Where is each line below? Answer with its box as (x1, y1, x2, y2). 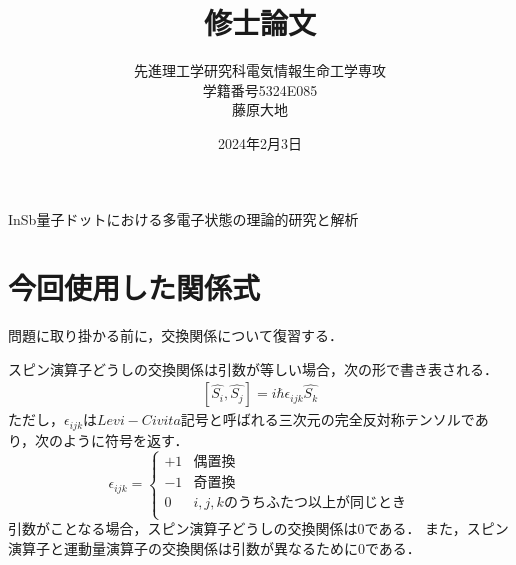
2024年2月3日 (218, 132, 302, 153)
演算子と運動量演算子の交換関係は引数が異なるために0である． (8, 537, 421, 558)
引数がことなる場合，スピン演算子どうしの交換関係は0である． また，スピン (8, 518, 509, 539)
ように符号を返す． (63, 429, 189, 450)
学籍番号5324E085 (202, 79, 318, 100)
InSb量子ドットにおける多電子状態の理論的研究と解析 (8, 208, 359, 229)
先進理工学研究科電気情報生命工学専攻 (134, 60, 386, 81)
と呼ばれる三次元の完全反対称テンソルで (208, 409, 475, 430)
